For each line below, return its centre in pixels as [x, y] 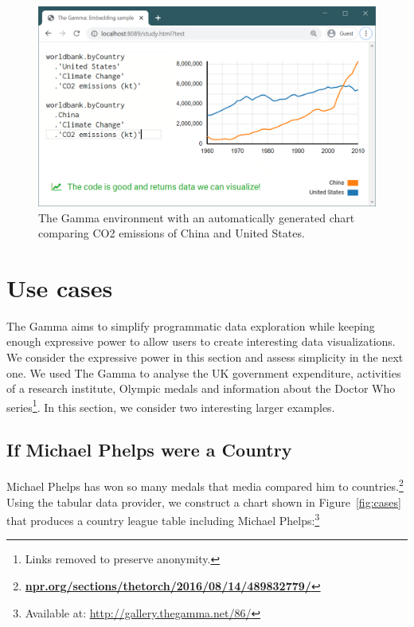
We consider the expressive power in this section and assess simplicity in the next [205, 357]
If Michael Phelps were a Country [149, 450]
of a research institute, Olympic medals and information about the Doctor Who [201, 388]
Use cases [60, 287]
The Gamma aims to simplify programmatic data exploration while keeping [191, 325]
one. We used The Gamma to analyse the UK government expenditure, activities [204, 372]
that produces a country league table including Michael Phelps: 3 [163, 519]
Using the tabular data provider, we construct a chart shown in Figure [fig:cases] [204, 502]
